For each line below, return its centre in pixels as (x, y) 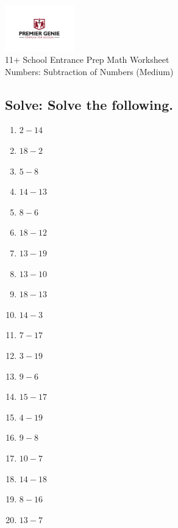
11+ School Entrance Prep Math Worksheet (87, 60)
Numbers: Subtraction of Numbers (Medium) (89, 71)
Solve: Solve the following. (89, 104)
